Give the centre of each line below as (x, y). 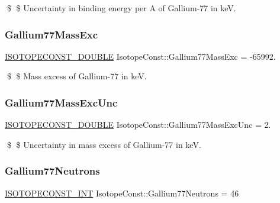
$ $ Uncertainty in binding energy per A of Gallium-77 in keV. (121, 8)
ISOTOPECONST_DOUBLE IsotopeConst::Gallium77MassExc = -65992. (140, 56)
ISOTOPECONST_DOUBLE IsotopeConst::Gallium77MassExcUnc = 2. (138, 125)
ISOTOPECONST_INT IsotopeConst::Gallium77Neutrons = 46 (122, 193)
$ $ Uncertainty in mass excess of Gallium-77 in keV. (104, 144)
